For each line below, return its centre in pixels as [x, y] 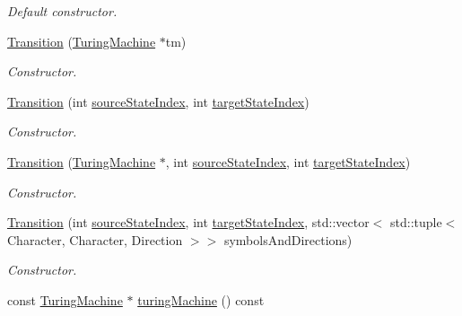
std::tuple [416, 222]
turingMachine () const [201, 299]
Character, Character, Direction [95, 239]
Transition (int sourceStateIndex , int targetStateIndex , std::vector [188, 222]
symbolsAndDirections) [288, 239]
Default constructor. [62, 11]
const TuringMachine [65, 299]
